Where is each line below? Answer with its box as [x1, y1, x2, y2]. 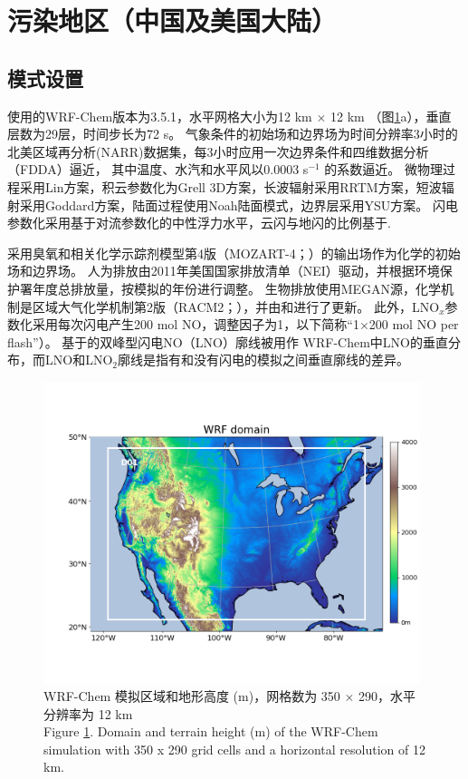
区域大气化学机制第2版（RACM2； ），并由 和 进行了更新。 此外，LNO [32, 297, 440, 316]
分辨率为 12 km [43, 704, 133, 723]
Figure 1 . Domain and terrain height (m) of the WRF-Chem [43, 722, 378, 741]
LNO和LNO [44, 350, 113, 369]
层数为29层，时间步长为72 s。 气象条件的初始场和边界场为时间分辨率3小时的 [7, 124, 458, 143]
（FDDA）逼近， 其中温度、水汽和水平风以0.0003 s [7, 160, 309, 179]
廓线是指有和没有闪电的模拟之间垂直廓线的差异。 [117, 350, 409, 369]
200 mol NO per [368, 315, 459, 334]
